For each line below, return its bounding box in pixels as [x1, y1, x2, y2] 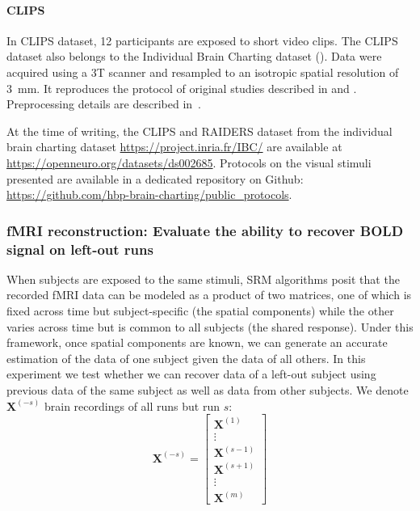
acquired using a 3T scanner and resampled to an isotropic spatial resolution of [6, 63, 399, 80]
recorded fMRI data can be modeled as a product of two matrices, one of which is [6, 286, 412, 303]
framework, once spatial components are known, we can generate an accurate [6, 334, 388, 351]
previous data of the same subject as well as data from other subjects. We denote [6, 382, 409, 399]
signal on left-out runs [6, 239, 153, 259]
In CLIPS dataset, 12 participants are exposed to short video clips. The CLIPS [6, 32, 398, 49]
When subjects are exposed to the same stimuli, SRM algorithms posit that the [6, 270, 400, 287]
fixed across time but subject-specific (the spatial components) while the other [6, 302, 394, 319]
